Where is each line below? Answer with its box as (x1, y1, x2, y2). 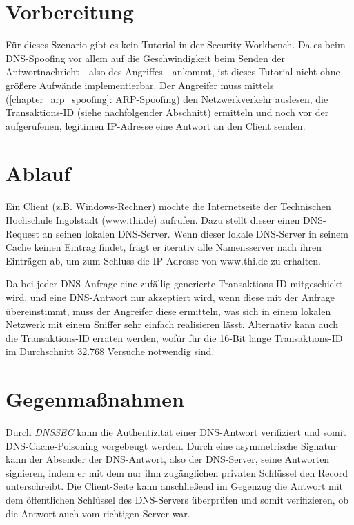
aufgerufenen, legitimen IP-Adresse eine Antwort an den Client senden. (6, 118, 306, 133)
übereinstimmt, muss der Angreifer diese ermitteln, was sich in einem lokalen (6, 303, 331, 318)
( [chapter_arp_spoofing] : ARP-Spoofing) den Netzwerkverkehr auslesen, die (6, 91, 328, 106)
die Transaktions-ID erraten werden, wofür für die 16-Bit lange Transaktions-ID (6, 330, 343, 345)
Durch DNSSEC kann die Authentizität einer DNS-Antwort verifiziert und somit (6, 425, 347, 439)
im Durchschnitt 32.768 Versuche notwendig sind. (6, 344, 215, 359)
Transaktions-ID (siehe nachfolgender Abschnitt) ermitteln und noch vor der (6, 105, 329, 120)
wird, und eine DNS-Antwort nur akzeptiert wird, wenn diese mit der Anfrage (6, 289, 335, 304)
